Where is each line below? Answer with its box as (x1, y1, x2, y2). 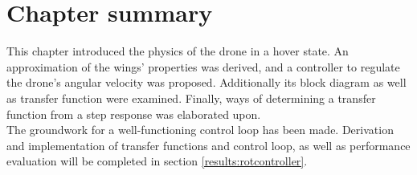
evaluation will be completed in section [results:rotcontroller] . (6, 153, 308, 169)
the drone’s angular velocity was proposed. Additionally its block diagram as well (6, 74, 407, 91)
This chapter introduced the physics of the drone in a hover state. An (6, 43, 349, 59)
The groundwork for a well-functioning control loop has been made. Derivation (6, 121, 394, 138)
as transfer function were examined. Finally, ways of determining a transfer (6, 89, 376, 106)
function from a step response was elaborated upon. (6, 105, 261, 122)
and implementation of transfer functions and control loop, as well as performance (6, 136, 411, 153)
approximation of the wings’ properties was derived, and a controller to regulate (6, 58, 400, 75)
